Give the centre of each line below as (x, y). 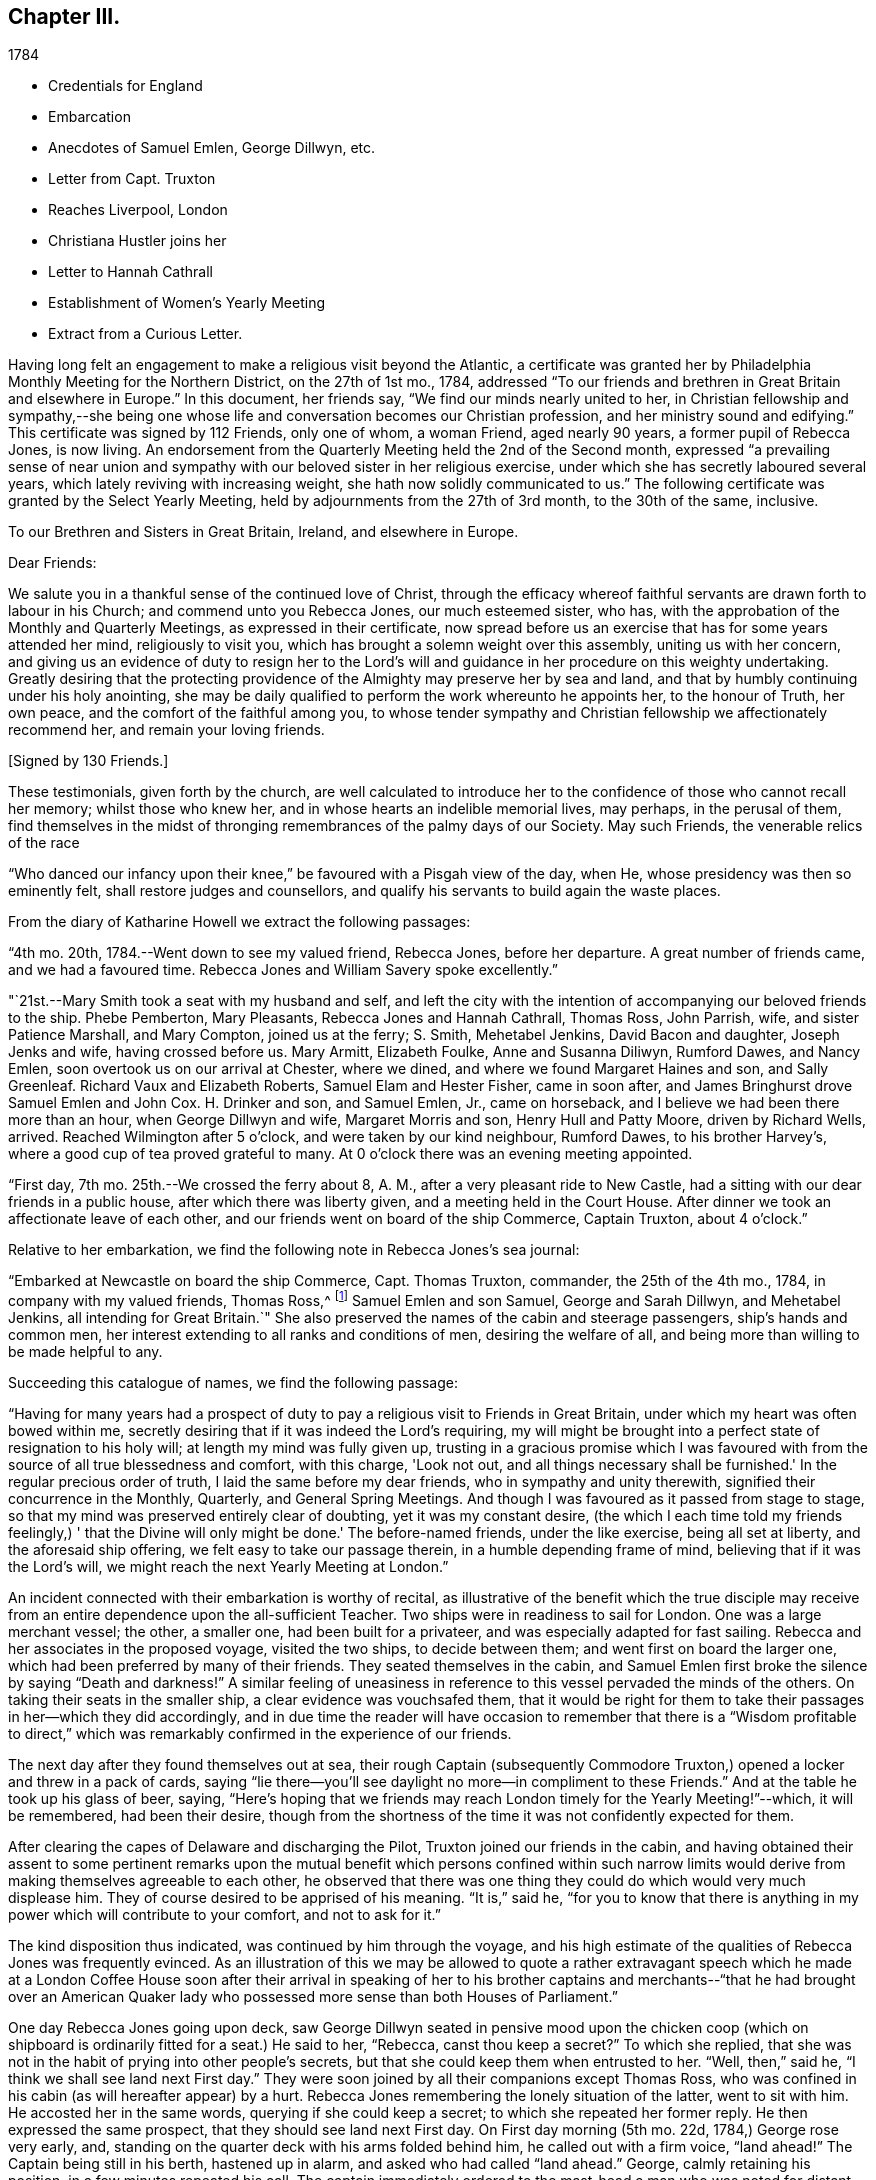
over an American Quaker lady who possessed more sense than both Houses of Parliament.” (313, 1997)
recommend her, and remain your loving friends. (166, 730)
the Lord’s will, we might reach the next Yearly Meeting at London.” (228, 1567)
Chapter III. (64, 16)
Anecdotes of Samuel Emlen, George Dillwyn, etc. (212, 148)
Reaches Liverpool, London (138, 210)
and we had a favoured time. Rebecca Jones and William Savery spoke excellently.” (283, 970)
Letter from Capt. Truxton (132, 179)
